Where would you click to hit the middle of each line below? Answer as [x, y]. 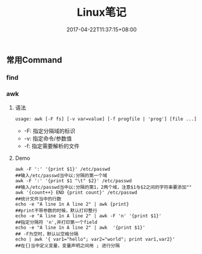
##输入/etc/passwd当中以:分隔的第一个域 [61, 176]
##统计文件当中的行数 [38, 199]
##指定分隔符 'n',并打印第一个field [56, 223]
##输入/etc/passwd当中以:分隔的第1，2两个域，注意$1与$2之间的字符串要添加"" [103, 188]
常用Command [34, 60]
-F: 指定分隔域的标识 [50, 131]
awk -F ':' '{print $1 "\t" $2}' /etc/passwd [73, 181]
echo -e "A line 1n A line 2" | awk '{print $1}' [80, 228]
